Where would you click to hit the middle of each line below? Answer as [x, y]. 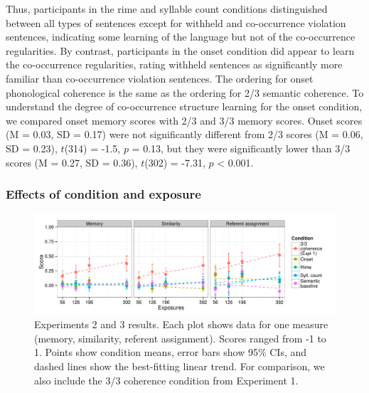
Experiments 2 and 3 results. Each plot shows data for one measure [181, 324]
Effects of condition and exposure [103, 194]
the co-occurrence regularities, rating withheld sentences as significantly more [174, 64]
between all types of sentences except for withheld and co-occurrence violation [176, 22]
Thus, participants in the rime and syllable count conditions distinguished [167, 9]
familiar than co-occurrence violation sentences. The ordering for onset [160, 78]
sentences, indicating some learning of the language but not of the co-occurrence [181, 37]
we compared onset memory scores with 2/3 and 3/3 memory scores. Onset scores [184, 120]
